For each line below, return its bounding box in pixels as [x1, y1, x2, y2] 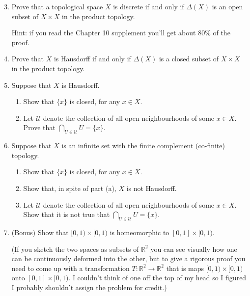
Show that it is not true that [23, 209, 110, 219]
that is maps [166, 263, 204, 273]
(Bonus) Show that [11, 227, 69, 237]
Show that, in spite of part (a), [23, 183, 116, 193]
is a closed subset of [159, 54, 219, 64]
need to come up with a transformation [11, 263, 130, 273]
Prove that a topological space [11, 1, 103, 11]
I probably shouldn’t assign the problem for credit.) [11, 282, 167, 292]
